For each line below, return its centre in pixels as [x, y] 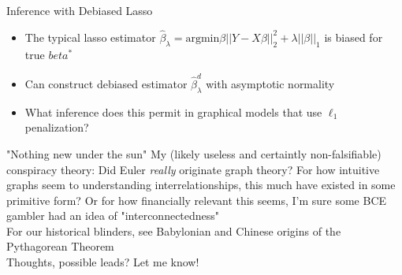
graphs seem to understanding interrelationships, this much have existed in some [201, 185]
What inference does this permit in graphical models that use [173, 111]
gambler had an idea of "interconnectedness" [113, 216]
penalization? [57, 127]
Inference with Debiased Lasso [80, 10]
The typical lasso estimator [90, 37]
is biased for [354, 37]
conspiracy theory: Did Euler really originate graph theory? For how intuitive [193, 169]
